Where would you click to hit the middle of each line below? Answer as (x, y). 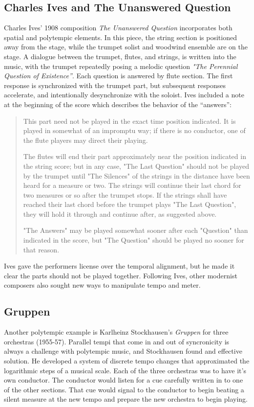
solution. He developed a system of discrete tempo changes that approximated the (127, 361)
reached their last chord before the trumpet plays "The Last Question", (130, 204)
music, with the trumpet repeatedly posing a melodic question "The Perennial (121, 66)
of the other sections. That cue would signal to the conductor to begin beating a (124, 389)
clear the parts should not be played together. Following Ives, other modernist (121, 275)
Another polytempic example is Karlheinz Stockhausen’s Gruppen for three (116, 332)
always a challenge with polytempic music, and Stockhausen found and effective (123, 351)
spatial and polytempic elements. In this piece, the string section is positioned (120, 37)
